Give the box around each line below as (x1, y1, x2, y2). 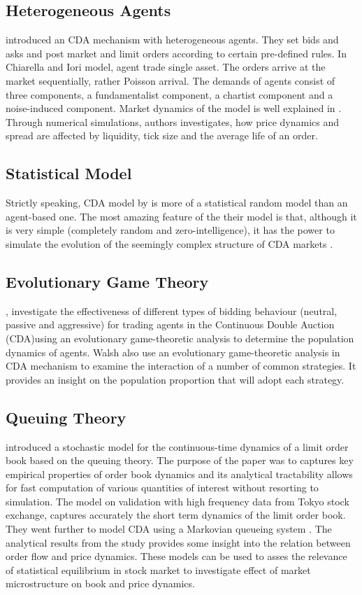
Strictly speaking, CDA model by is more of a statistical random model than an (6, 195, 348, 210)
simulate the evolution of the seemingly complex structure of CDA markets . (6, 236, 333, 251)
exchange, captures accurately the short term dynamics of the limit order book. (6, 507, 346, 522)
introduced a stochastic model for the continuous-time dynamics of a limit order (6, 439, 349, 454)
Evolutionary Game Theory (6, 270, 209, 292)
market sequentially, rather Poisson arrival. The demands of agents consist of (6, 73, 335, 87)
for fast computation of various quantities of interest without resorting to (6, 480, 319, 495)
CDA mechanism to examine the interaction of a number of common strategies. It (6, 358, 356, 373)
